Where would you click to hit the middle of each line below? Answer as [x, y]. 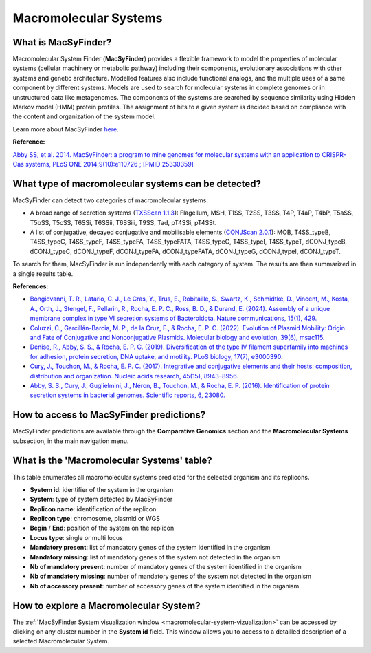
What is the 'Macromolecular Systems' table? [112, 461]
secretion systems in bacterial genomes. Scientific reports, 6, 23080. [128, 395]
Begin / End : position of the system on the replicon [102, 528]
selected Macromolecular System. [61, 641]
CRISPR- [334, 154]
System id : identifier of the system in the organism [102, 489]
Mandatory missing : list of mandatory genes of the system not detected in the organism [155, 557]
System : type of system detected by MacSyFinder [101, 500]
